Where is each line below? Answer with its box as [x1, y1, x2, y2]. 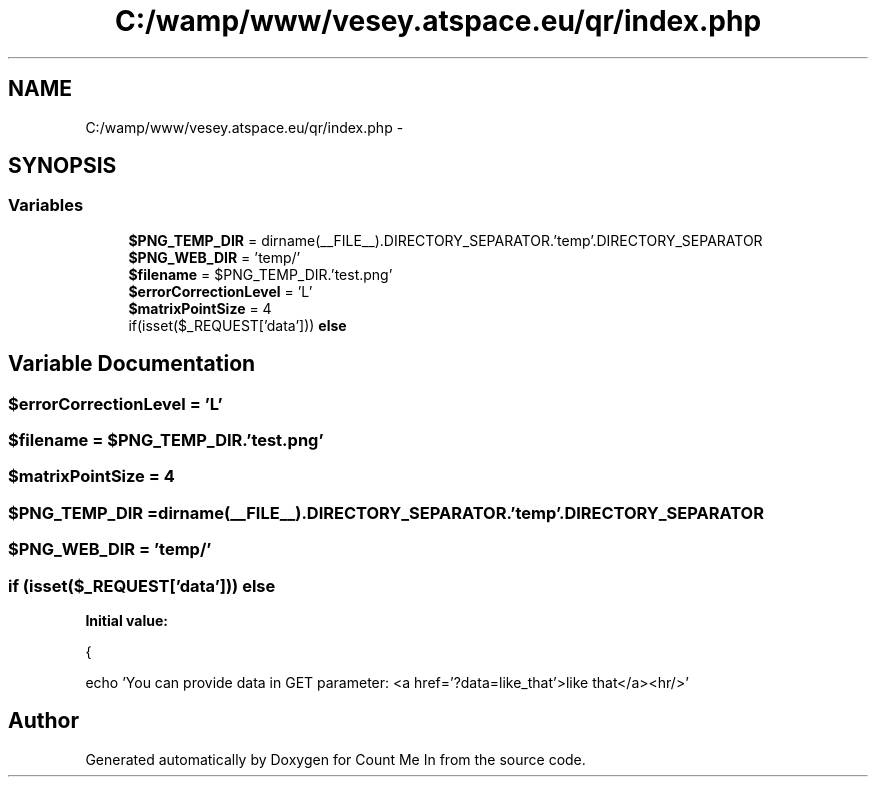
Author [8, 708, 79, 734]
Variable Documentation [8, 351, 256, 377]
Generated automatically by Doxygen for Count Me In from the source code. [85, 750, 586, 768]
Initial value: [85, 611, 168, 629]
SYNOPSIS [8, 153, 117, 179]
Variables [8, 195, 84, 216]
